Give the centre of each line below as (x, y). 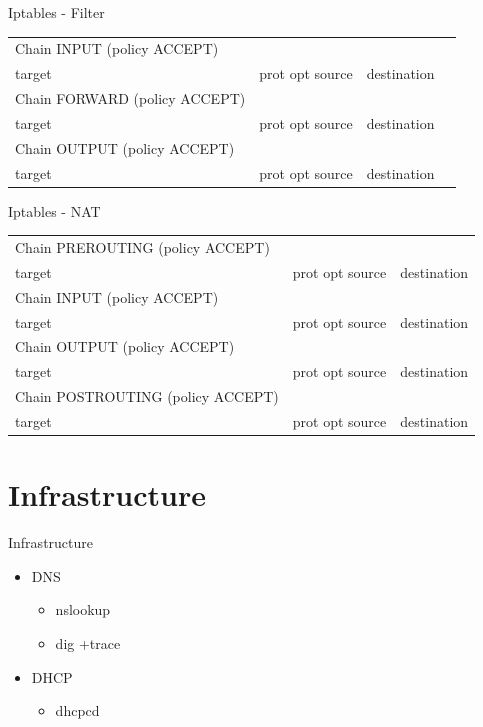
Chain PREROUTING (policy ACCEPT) (142, 247)
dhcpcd (77, 710)
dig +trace (88, 642)
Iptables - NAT (54, 210)
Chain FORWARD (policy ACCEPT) (130, 98)
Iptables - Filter (56, 12)
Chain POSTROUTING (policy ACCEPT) (147, 396)
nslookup (83, 609)
